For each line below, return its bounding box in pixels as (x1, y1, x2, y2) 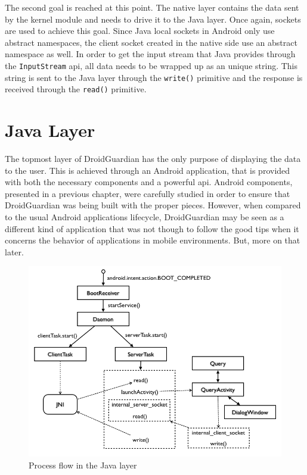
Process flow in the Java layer (29, 458, 137, 471)
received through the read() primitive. (5, 83, 147, 95)
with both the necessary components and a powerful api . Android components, (5, 176, 293, 188)
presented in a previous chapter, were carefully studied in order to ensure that (5, 187, 290, 199)
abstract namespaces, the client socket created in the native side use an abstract (5, 36, 297, 48)
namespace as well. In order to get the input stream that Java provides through (5, 48, 296, 60)
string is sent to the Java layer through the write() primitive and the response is (5, 71, 303, 83)
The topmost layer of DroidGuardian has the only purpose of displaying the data (5, 152, 301, 165)
